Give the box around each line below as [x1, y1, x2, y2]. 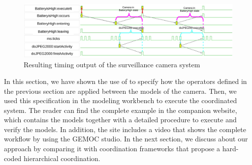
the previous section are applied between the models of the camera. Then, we [4, 85, 237, 96]
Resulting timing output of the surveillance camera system [24, 59, 200, 70]
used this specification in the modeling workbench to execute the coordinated [4, 95, 237, 106]
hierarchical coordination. [24, 153, 100, 163]
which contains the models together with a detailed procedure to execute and [4, 114, 237, 125]
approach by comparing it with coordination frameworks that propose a [4, 143, 220, 154]
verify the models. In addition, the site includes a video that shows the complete [4, 124, 246, 134]
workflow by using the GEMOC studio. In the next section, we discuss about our [4, 134, 248, 144]
